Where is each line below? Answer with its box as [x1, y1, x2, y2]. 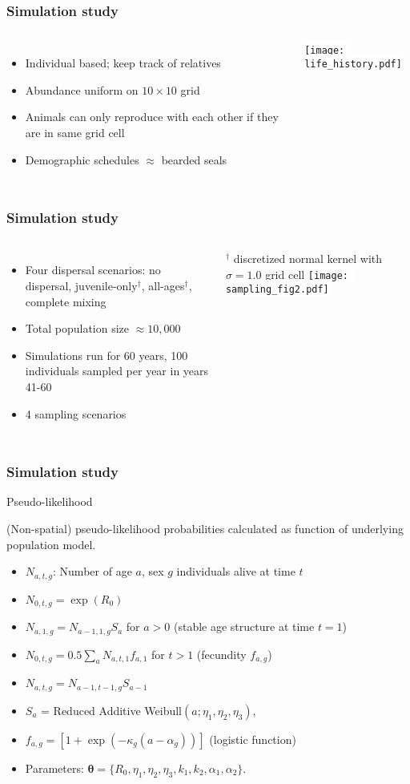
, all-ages [141, 277, 185, 293]
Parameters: [25, 759, 84, 776]
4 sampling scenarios [25, 405, 127, 422]
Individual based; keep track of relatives [25, 55, 221, 71]
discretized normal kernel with [233, 250, 383, 267]
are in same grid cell [25, 124, 125, 140]
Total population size [25, 320, 130, 337]
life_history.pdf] [304, 58, 402, 70]
